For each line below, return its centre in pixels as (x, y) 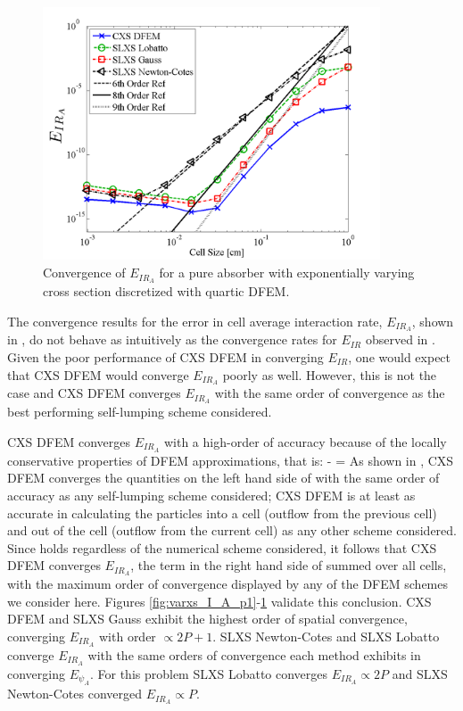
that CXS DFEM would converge (98, 374)
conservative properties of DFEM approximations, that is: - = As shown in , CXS (231, 460)
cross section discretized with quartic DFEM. (166, 290)
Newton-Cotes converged (74, 694)
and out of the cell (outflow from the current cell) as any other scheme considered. (232, 530)
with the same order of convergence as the (330, 393)
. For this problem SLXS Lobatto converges (209, 673)
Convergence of (84, 273)
